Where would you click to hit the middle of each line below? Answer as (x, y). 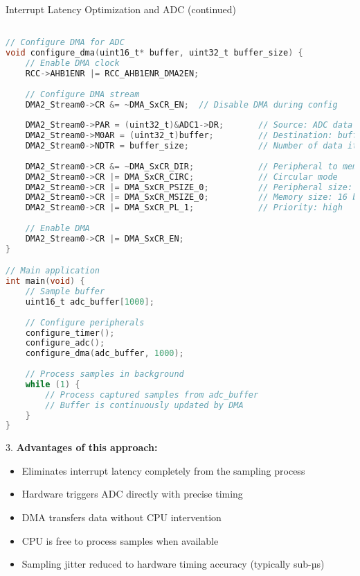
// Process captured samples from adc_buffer (152, 395)
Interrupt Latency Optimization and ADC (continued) (121, 9)
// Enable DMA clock (72, 63)
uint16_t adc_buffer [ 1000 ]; (90, 302)
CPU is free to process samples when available (120, 540)
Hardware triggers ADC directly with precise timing (132, 494)
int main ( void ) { (45, 281)
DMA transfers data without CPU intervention (121, 517)
